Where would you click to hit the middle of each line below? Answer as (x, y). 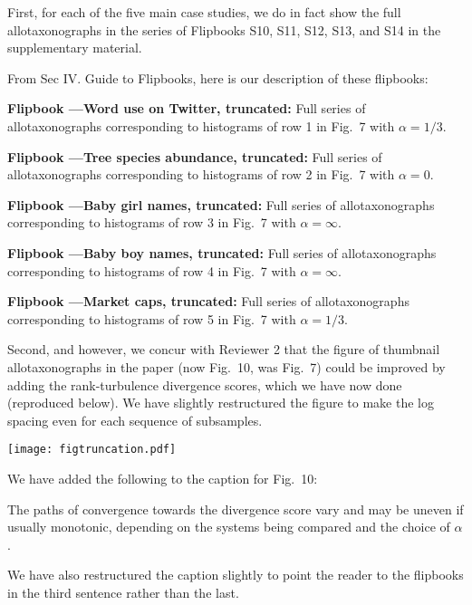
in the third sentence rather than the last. (123, 592)
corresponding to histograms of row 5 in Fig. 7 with (152, 318)
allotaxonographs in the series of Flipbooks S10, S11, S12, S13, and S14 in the (224, 29)
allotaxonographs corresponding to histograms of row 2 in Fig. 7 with (201, 174)
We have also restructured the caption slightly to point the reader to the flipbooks (236, 575)
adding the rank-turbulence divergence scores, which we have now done (205, 384)
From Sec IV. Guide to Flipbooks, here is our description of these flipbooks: (218, 77)
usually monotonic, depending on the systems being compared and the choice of (229, 527)
